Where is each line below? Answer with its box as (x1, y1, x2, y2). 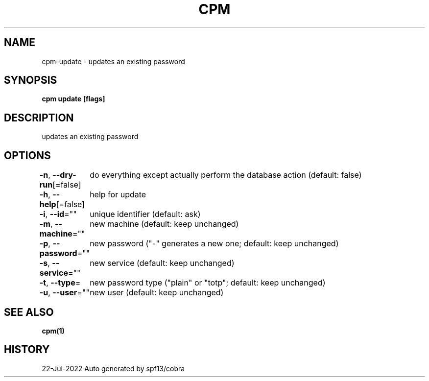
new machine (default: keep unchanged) (90, 219, 239, 229)
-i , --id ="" (39, 209, 77, 219)
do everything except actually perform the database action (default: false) (90, 170, 362, 180)
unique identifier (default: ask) (90, 209, 201, 219)
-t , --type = (39, 278, 81, 288)
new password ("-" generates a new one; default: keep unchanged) (90, 238, 339, 249)
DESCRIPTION (4, 111, 74, 124)
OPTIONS (4, 149, 51, 162)
